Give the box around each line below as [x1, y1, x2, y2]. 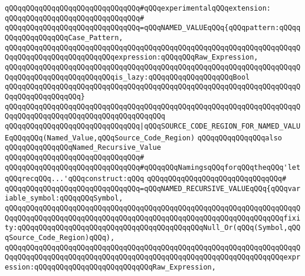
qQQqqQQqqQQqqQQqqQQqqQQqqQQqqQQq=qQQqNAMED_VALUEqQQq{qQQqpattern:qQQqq [5, 24, 301, 32]
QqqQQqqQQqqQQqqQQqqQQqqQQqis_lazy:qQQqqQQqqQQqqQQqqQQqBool [5, 73, 250, 81]
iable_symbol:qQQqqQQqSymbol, [5, 194, 123, 203]
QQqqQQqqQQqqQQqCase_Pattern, [5, 33, 123, 42]
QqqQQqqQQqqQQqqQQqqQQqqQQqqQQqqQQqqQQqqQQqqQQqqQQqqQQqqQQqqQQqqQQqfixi [5, 213, 301, 222]
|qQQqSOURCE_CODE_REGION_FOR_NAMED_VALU [140, 121, 301, 130]
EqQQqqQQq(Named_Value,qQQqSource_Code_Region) [5, 133, 195, 142]
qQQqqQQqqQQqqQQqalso [197, 133, 283, 142]
